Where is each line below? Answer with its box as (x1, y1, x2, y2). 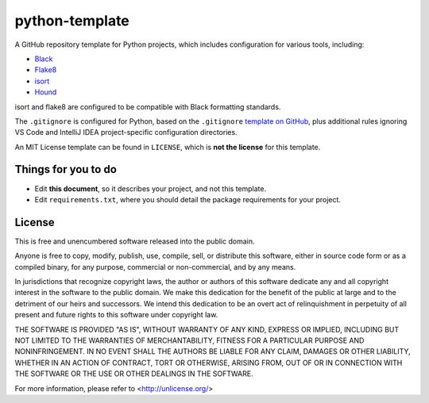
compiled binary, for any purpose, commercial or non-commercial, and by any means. (14, 262, 296, 271)
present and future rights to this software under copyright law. (14, 310, 218, 320)
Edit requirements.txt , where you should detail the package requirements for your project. (34, 194, 342, 204)
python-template (14, 12, 130, 29)
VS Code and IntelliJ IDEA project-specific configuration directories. (14, 128, 238, 137)
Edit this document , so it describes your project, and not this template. (34, 183, 266, 194)
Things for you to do (14, 163, 117, 176)
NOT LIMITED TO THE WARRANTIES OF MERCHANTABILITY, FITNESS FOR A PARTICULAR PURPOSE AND (14, 336, 365, 345)
